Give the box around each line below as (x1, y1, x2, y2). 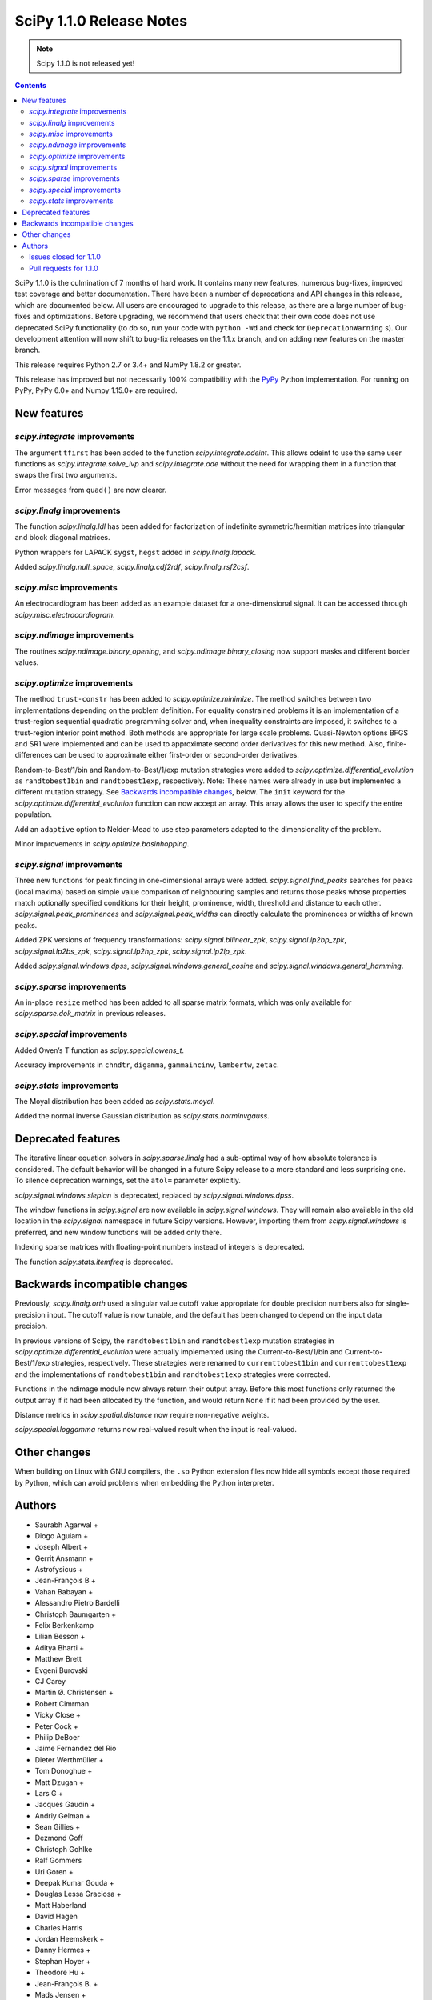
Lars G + (34, 1788, 64, 1798)
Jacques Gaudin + (34, 1800, 96, 1810)
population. (14, 810, 52, 819)
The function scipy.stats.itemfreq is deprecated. (14, 1257, 174, 1266)
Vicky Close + (34, 1710, 82, 1720)
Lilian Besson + (34, 1632, 86, 1642)
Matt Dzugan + (34, 1777, 84, 1787)
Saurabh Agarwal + (34, 1520, 99, 1530)
